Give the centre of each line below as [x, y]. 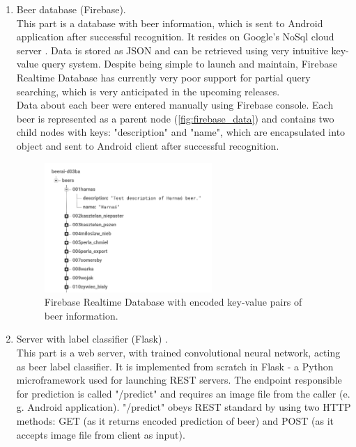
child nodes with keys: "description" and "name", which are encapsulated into [181, 132]
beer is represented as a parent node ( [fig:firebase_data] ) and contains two [175, 118]
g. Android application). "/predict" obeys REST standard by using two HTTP [184, 407]
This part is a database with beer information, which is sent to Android [170, 23]
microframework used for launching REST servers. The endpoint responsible [179, 380]
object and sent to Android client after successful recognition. [148, 145]
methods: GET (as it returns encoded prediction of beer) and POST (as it [175, 421]
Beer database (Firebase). [71, 9]
